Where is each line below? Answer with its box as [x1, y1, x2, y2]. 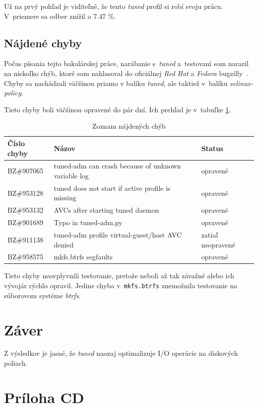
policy [4, 87, 21, 98]
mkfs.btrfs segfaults [54, 251, 113, 262]
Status [201, 143, 224, 153]
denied [54, 239, 74, 249]
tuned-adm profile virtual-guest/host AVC [54, 229, 182, 240]
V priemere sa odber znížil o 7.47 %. [4, 10, 116, 21]
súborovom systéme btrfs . [4, 290, 81, 300]
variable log [54, 170, 89, 180]
